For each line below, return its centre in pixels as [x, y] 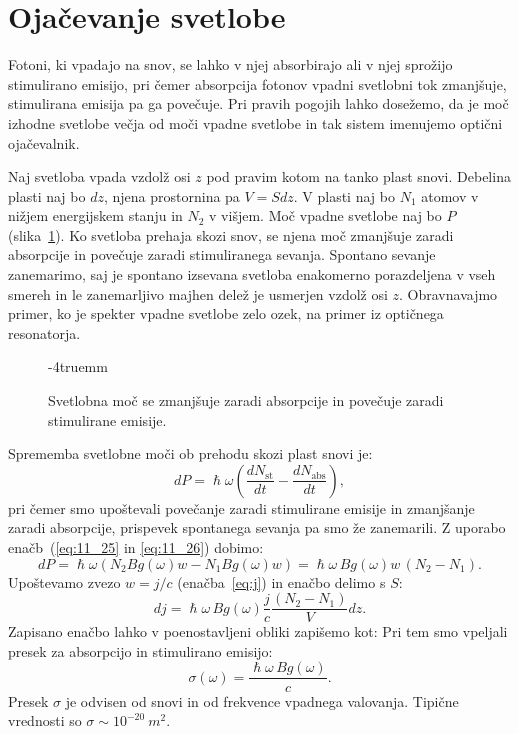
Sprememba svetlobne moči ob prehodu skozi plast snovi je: [190, 453]
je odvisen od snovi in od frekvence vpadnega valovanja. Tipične [262, 700]
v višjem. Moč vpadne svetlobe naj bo [325, 215]
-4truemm [78, 366]
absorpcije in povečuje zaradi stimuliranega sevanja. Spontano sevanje [222, 254]
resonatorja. [44, 332]
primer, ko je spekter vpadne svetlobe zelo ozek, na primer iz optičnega [226, 313]
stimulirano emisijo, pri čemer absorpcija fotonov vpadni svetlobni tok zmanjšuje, [257, 83]
